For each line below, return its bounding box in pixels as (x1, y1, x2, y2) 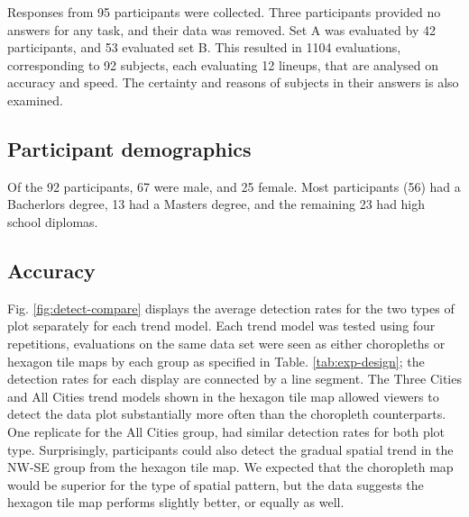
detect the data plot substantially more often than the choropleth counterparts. (7, 404, 446, 423)
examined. (7, 90, 63, 109)
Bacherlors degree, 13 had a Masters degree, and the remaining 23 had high (7, 195, 426, 213)
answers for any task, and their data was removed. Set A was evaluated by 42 (7, 20, 436, 39)
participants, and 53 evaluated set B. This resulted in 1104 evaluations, (7, 38, 401, 57)
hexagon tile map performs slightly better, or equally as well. (7, 493, 345, 512)
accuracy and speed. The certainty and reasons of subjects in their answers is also (7, 73, 459, 92)
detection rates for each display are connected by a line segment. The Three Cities (7, 369, 462, 388)
